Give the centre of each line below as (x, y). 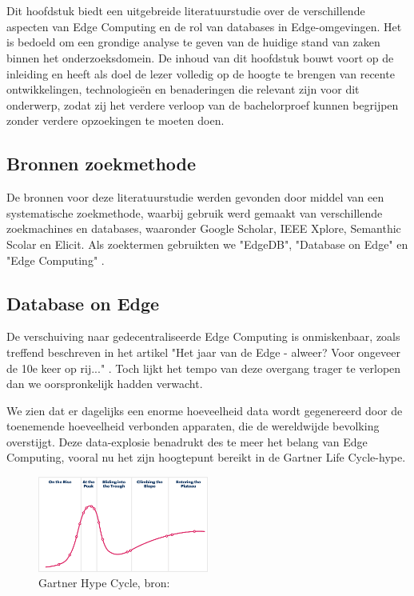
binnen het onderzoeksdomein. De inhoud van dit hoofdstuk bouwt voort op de (200, 57)
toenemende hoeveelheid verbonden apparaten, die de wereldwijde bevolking (193, 426)
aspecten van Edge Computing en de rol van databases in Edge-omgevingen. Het (204, 26)
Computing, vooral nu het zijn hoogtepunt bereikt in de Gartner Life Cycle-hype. (206, 457)
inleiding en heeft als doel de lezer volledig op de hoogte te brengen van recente (201, 73)
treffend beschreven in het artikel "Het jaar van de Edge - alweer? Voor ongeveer (204, 352)
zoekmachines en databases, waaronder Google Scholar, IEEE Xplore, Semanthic (204, 228)
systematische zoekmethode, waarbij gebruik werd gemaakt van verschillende (195, 212)
